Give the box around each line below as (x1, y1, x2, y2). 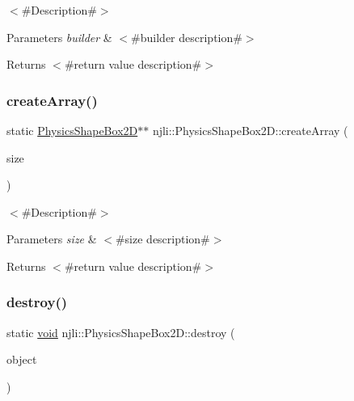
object (6, 351, 37, 368)
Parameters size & (6, 230, 97, 247)
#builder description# (131, 28, 242, 45)
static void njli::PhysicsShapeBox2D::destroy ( (6, 323, 235, 340)
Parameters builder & (6, 28, 112, 45)
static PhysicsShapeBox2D (6, 122, 138, 138)
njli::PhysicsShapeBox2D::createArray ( (152, 122, 348, 138)
